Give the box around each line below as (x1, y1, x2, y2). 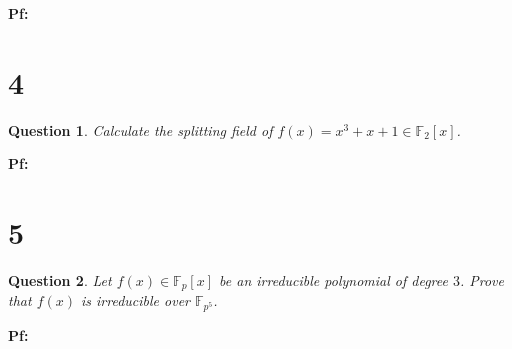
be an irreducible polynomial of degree (219, 270, 448, 291)
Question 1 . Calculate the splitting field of (8, 119, 273, 140)
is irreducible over (80, 290, 190, 311)
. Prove (459, 270, 504, 291)
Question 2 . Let (8, 270, 112, 291)
